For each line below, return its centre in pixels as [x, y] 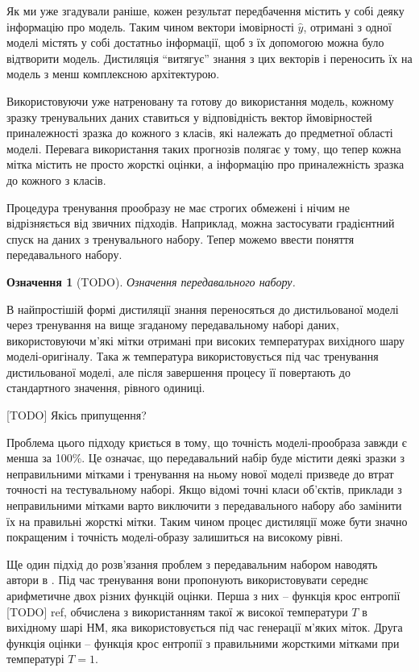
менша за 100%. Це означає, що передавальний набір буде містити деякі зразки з [205, 458]
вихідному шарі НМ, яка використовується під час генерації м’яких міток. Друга [205, 627]
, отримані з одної [347, 26]
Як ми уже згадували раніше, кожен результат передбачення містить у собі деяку [205, 10]
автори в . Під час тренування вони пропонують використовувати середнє [187, 580]
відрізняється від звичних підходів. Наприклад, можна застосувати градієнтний [201, 223]
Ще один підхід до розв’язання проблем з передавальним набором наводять [192, 563]
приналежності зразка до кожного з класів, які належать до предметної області [200, 133]
